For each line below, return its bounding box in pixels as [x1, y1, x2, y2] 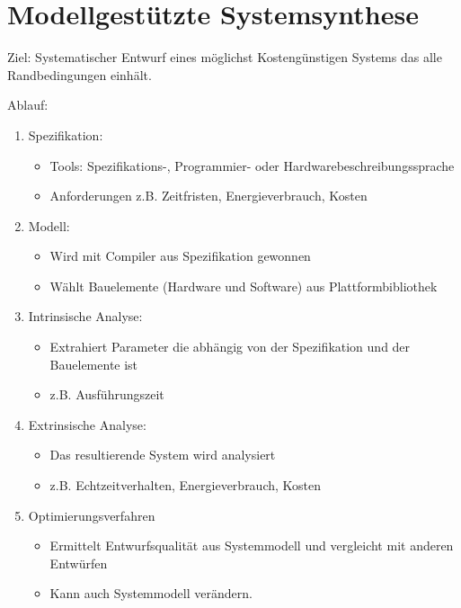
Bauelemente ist [49, 354, 138, 373]
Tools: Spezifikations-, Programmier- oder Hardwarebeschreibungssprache [49, 156, 455, 174]
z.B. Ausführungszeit [49, 385, 164, 404]
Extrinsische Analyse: [28, 415, 146, 434]
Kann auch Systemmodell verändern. [49, 584, 253, 603]
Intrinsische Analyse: [28, 307, 143, 326]
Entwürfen [49, 553, 108, 572]
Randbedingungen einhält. [7, 65, 152, 84]
